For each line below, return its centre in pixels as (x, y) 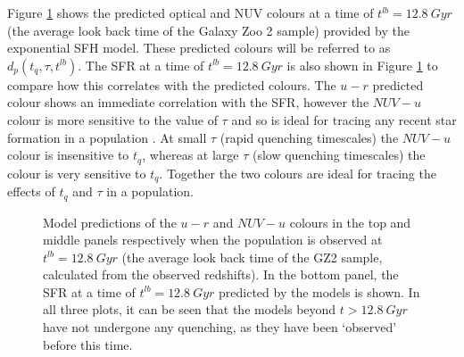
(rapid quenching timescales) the (309, 137)
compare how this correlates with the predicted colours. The (172, 84)
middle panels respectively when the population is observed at (213, 240)
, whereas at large (191, 155)
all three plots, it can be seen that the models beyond (190, 309)
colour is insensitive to (68, 155)
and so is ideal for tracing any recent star (344, 119)
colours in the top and (350, 222)
